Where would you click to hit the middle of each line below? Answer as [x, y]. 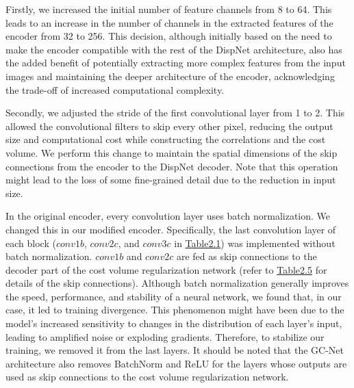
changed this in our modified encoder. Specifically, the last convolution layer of [171, 229]
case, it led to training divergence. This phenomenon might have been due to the [175, 310]
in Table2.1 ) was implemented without [255, 243]
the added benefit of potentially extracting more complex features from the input [176, 63]
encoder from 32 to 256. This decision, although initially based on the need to [169, 36]
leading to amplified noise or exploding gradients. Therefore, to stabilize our [165, 336]
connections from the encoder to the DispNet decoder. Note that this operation [172, 166]
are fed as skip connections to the [246, 256]
